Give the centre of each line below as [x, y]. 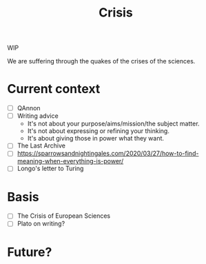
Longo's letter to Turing [50, 169]
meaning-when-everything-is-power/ [70, 161]
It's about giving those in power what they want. [95, 139]
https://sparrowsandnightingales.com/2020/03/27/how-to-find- [108, 154]
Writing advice [38, 116]
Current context [54, 89]
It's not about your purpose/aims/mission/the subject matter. [113, 124]
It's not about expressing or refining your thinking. [99, 131]
